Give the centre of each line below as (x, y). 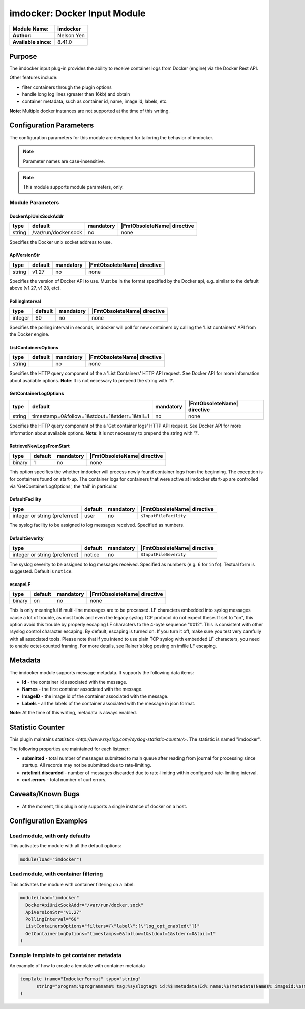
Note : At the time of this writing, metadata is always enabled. (73, 713)
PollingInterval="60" (53, 919)
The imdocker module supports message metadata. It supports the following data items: (102, 673)
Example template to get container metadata (66, 955)
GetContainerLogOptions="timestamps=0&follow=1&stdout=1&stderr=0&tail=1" (121, 933)
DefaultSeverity (26, 538)
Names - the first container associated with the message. (82, 689)
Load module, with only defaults (50, 836)
